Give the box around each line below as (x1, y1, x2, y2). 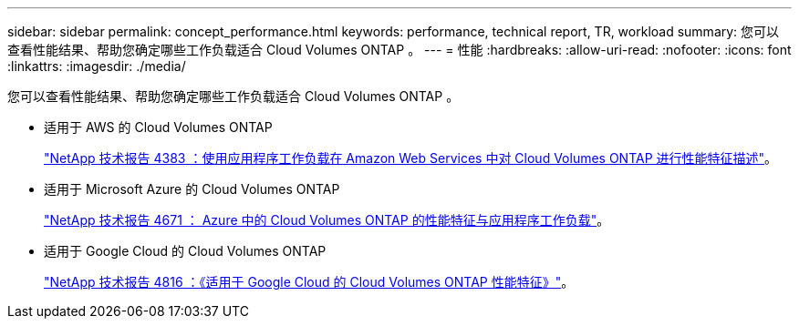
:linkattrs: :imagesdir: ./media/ (7, 58, 186, 74)
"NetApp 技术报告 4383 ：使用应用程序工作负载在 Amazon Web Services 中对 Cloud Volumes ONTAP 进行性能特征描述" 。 (44, 150, 778, 166)
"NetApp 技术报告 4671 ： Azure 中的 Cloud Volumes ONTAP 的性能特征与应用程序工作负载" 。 (44, 212, 610, 228)
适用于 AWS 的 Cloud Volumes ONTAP (44, 119, 273, 135)
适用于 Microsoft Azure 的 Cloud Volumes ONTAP (44, 181, 340, 197)
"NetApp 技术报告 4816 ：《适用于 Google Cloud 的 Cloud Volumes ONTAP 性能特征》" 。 (44, 274, 575, 290)
